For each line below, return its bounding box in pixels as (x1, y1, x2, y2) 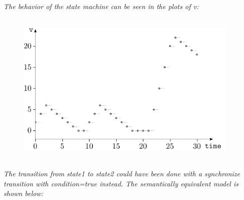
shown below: (4, 188, 43, 198)
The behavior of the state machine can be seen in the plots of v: (4, 1, 199, 11)
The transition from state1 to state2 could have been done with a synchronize (4, 168, 240, 179)
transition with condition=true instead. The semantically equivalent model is (4, 178, 238, 188)
